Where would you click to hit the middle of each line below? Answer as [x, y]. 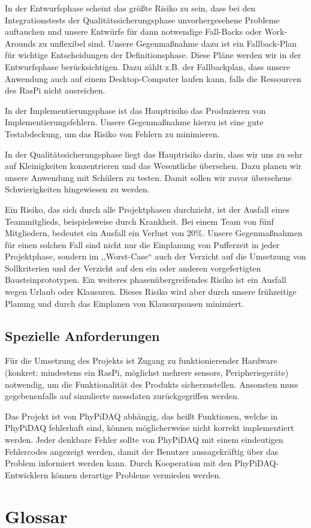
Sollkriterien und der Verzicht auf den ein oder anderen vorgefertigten [133, 268]
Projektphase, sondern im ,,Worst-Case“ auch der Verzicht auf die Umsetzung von [155, 256]
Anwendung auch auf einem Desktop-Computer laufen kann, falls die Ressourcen [153, 78]
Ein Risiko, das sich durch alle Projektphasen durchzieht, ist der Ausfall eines [147, 209]
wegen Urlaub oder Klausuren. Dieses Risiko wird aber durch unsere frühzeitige [151, 292]
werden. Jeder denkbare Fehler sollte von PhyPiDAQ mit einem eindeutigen [144, 440]
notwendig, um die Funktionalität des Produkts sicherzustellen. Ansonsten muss [152, 384]
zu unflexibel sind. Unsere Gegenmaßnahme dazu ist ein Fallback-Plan [168, 43]
